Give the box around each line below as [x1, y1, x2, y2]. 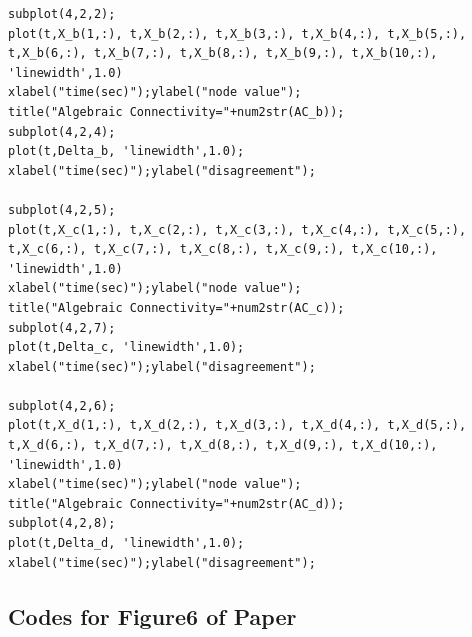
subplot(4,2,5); [8, 202, 116, 217]
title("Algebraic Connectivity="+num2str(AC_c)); [8, 300, 345, 315]
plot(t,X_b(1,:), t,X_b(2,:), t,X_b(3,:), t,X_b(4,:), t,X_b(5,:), [8, 26, 467, 41]
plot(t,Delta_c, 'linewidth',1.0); [8, 340, 245, 355]
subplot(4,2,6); [8, 398, 116, 413]
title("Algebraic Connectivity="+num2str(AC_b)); [8, 104, 345, 119]
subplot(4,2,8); [8, 516, 116, 531]
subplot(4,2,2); [8, 7, 116, 21]
